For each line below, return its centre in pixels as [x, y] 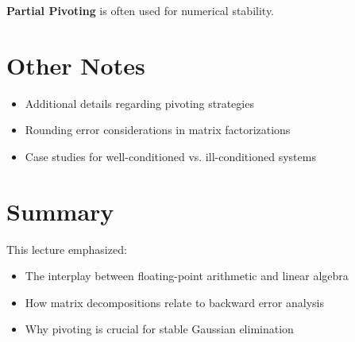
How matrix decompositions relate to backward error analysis [174, 302]
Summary [60, 211]
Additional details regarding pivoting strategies [139, 103]
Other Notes [76, 65]
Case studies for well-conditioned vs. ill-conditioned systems [170, 156]
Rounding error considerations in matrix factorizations [158, 130]
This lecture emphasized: [67, 249]
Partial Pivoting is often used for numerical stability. [141, 10]
